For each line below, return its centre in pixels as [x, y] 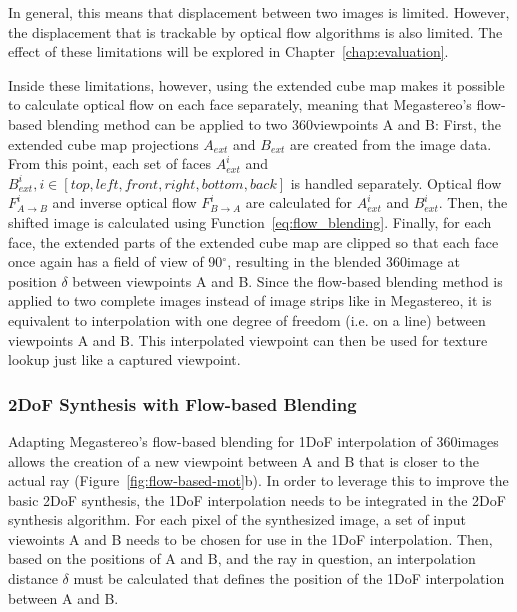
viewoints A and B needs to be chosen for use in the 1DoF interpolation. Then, [250, 538]
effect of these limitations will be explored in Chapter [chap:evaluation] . [228, 51]
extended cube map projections [103, 143]
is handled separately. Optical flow [396, 182]
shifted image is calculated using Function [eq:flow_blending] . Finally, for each [250, 221]
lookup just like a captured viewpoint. [124, 359]
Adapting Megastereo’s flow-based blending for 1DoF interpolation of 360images [253, 440]
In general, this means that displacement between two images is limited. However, [259, 12]
